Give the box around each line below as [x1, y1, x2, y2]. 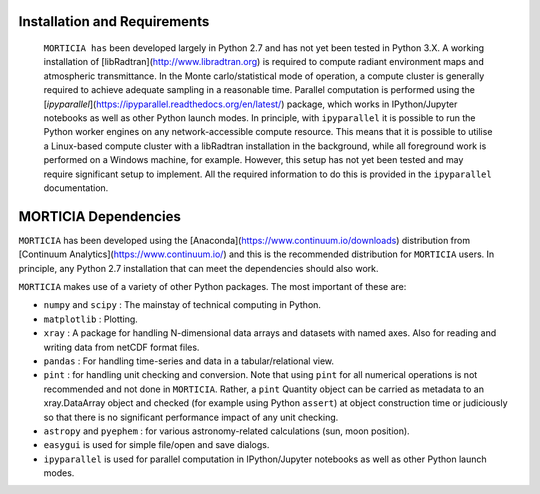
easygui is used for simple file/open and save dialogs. [43, 439, 270, 451]
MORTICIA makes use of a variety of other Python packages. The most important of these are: [18, 281, 407, 292]
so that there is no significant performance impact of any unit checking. [43, 411, 339, 423]
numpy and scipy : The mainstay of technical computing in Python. [43, 299, 322, 311]
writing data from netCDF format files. [43, 341, 200, 353]
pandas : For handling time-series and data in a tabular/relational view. [43, 355, 335, 367]
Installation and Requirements [18, 13, 210, 30]
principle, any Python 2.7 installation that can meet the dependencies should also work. [18, 262, 379, 274]
